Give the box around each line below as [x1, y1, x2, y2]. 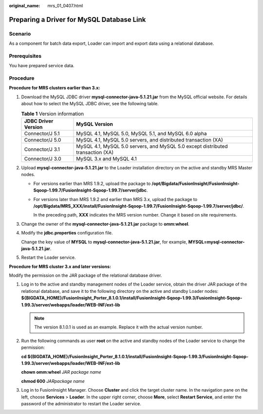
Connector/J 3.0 [24, 155, 61, 162]
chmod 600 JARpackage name [21, 378, 85, 384]
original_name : [9, 3, 40, 8]
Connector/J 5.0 [24, 136, 61, 143]
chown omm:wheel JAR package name [21, 369, 102, 375]
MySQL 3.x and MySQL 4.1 [76, 155, 137, 162]
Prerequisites [9, 53, 41, 59]
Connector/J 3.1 [24, 146, 60, 153]
